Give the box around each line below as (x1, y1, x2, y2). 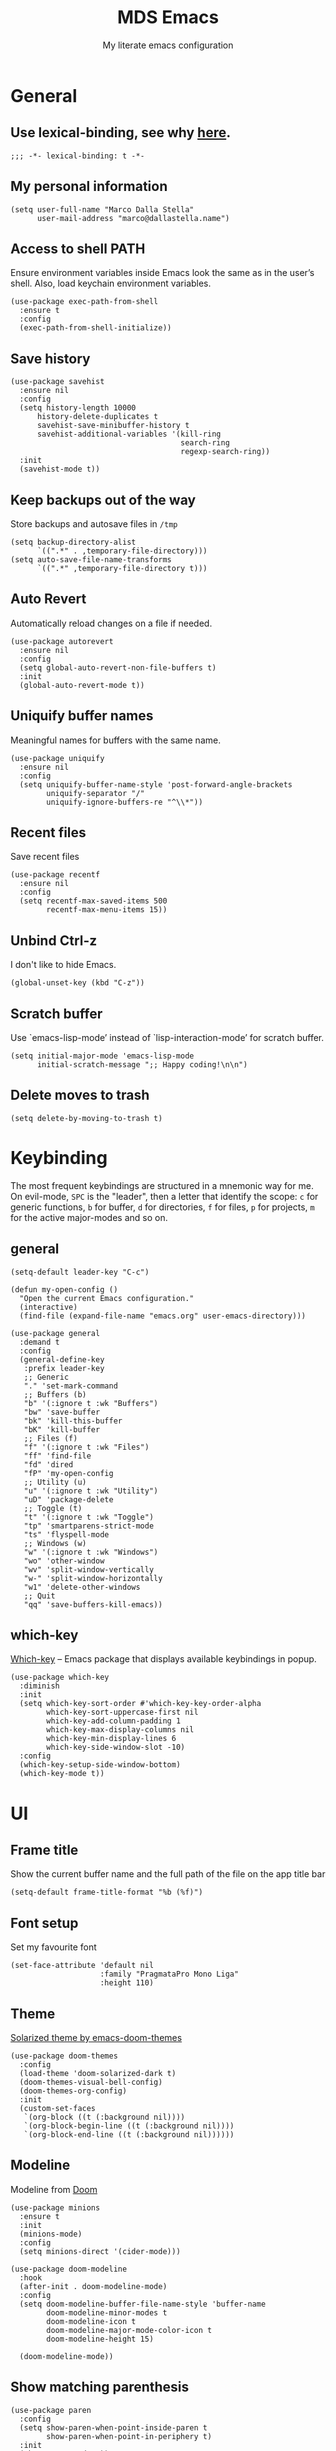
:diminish (19, 1681, 60, 1691)
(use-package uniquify (10, 753, 105, 763)
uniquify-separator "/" (46, 788, 145, 798)
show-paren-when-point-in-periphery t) (46, 2431, 213, 2441)
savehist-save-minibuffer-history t (36, 421, 190, 431)
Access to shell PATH (10, 240, 146, 257)
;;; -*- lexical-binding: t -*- (10, 151, 145, 161)
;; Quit (23, 1591, 56, 1601)
